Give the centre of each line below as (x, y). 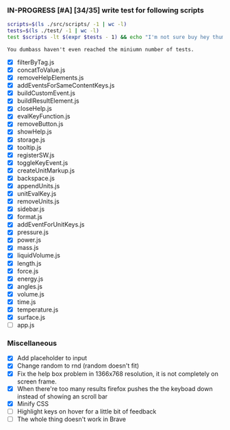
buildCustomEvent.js (46, 93)
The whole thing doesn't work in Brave (72, 419)
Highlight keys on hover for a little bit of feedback (87, 411)
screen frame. (37, 381)
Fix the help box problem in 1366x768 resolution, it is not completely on (118, 374)
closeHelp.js (35, 109)
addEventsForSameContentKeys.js (66, 86)
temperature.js (38, 309)
